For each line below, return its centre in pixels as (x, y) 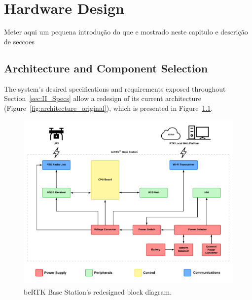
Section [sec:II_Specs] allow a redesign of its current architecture (103, 98)
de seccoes (19, 41)
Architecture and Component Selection (106, 68)
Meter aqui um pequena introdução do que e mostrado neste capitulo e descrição (126, 32)
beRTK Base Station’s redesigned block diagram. (98, 291)
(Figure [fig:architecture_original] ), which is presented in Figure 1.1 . (108, 108)
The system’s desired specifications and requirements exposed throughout (115, 88)
